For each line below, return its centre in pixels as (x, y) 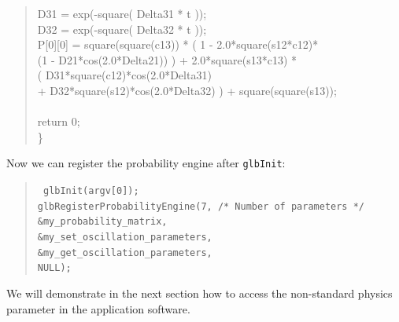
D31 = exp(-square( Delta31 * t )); (122, 13)
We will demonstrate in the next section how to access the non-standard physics (199, 293)
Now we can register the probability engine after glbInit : (146, 163)
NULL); (54, 268)
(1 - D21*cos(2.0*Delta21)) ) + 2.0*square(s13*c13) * (167, 59)
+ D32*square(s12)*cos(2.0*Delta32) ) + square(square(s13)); (187, 90)
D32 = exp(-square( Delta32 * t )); (122, 29)
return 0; (59, 121)
